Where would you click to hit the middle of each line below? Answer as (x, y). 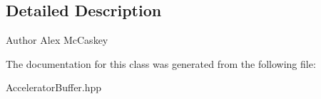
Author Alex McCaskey (57, 40)
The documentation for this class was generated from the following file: (161, 63)
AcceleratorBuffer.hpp (54, 87)
